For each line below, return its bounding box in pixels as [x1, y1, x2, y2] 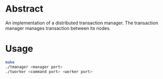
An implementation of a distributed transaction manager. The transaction [5, 20, 158, 26]
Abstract [5, 3, 43, 15]
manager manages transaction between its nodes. [5, 25, 111, 31]
